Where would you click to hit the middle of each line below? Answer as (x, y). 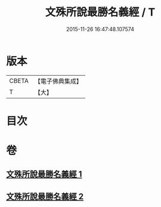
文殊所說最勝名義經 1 (44, 174)
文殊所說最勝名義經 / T (100, 12)
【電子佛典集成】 (58, 81)
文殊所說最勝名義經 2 (45, 197)
